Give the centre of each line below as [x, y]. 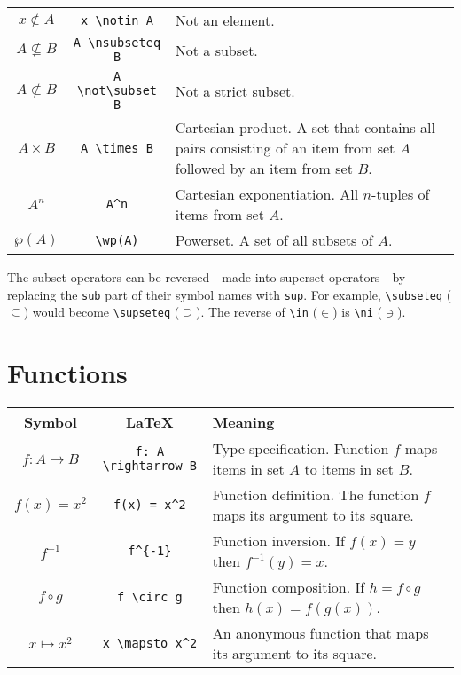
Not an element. [225, 20]
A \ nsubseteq [117, 43]
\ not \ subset [117, 90]
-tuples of [401, 194]
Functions [67, 373]
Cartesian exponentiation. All [267, 194]
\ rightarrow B [150, 466]
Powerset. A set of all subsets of [274, 240]
